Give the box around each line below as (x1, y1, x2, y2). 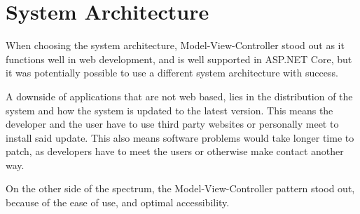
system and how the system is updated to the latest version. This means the (6, 102, 333, 117)
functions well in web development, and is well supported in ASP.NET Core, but (6, 51, 352, 66)
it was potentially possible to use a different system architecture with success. (6, 65, 338, 80)
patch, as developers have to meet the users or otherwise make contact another (6, 144, 344, 159)
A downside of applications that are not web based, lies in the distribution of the (6, 88, 353, 103)
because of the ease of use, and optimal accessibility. (6, 195, 230, 210)
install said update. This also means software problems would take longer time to (6, 130, 354, 145)
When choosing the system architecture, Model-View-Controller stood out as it (6, 38, 345, 53)
